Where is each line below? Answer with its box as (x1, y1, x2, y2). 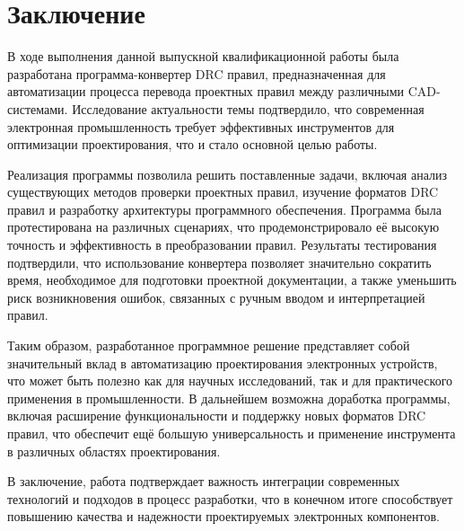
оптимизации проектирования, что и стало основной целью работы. (7, 135, 378, 154)
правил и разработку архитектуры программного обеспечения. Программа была (7, 199, 442, 218)
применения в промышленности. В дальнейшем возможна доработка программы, (7, 388, 451, 407)
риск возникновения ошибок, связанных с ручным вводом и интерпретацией (7, 288, 425, 306)
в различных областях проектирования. (7, 441, 221, 460)
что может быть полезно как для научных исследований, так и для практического (7, 371, 453, 390)
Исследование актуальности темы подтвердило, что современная (72, 99, 425, 118)
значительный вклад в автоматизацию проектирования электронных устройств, (7, 353, 438, 372)
